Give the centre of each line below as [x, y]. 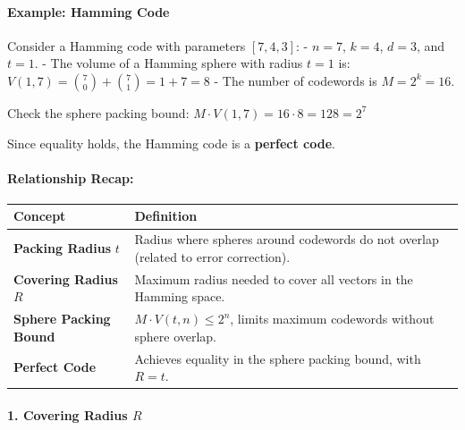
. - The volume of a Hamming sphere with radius [169, 63]
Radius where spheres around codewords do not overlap [287, 239]
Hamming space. [180, 296]
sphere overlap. [176, 336]
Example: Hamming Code [89, 11]
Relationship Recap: [71, 177]
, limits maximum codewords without [332, 319]
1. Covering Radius [68, 414]
